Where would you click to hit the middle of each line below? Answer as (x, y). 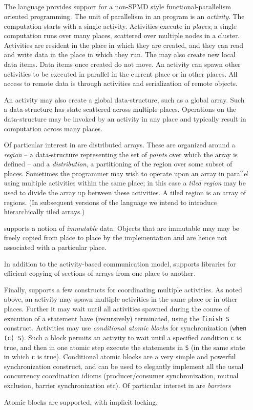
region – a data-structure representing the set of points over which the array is (121, 154)
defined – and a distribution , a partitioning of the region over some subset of (118, 164)
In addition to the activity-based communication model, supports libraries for (120, 263)
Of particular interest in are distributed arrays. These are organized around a (120, 145)
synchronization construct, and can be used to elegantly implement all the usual (124, 366)
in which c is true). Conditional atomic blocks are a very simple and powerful (120, 357)
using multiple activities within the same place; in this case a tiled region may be (125, 183)
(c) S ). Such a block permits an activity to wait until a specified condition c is (123, 337)
